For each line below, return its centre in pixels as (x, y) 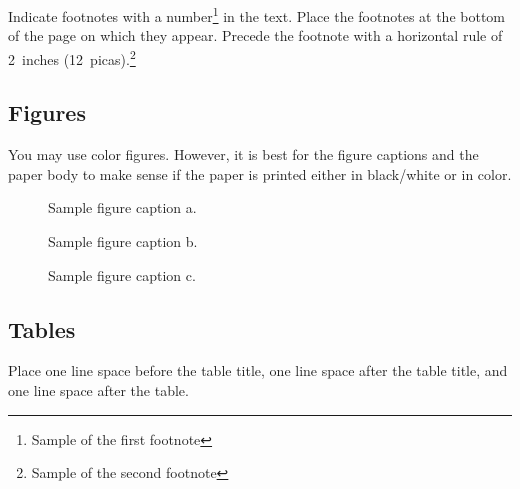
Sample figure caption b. (123, 241)
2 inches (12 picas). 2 (72, 57)
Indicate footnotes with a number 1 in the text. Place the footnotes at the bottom (257, 14)
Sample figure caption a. (122, 207)
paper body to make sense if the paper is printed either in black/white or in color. (260, 173)
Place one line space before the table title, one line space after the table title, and (258, 370)
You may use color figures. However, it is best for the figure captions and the (243, 154)
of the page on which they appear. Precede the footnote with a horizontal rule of (255, 35)
